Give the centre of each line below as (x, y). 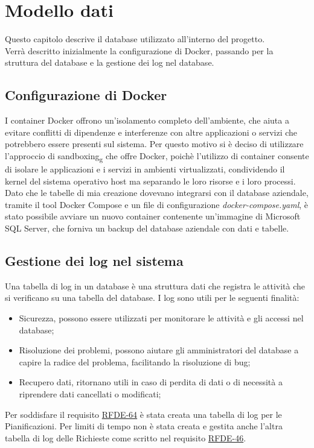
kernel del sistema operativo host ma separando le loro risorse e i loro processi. (150, 181)
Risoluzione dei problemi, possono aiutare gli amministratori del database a (159, 350)
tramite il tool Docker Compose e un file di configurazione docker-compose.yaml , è (157, 204)
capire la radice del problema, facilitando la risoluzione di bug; (135, 361)
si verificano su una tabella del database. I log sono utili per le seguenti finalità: (152, 298)
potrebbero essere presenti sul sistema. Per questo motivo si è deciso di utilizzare (154, 144)
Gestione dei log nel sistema (94, 260)
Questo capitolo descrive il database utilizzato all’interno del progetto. (135, 39)
